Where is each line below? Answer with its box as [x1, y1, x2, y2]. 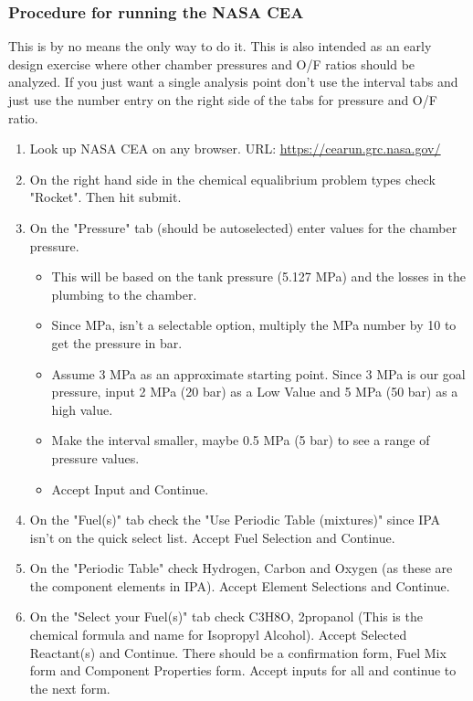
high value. [51, 399, 113, 419]
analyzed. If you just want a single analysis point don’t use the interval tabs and [8, 72, 458, 91]
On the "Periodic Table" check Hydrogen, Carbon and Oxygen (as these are [29, 558, 453, 578]
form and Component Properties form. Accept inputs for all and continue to [29, 661, 457, 680]
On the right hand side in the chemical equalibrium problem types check [29, 169, 436, 188]
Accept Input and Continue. [51, 479, 209, 498]
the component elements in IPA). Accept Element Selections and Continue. [29, 576, 450, 595]
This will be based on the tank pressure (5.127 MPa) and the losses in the [51, 267, 467, 286]
